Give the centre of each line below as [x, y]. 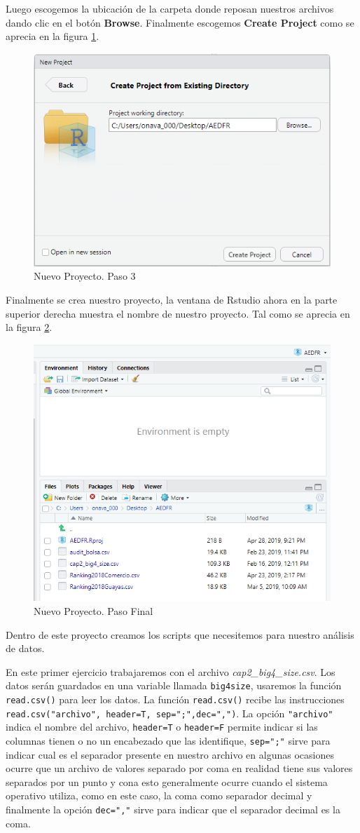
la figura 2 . [29, 327]
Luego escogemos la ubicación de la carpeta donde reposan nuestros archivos [170, 8]
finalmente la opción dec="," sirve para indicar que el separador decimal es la [173, 809]
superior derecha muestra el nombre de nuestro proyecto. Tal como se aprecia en [178, 313]
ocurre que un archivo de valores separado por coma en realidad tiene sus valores [179, 768]
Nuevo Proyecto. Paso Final [94, 610]
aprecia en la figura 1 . [53, 36]
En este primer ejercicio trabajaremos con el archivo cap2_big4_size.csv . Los [171, 671]
